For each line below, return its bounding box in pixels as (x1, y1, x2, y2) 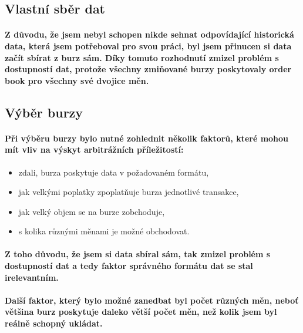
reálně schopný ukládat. (5, 317, 103, 329)
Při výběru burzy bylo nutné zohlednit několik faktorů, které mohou (5, 132, 289, 144)
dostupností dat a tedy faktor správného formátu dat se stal (5, 260, 253, 272)
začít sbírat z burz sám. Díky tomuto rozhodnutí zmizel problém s (5, 51, 279, 63)
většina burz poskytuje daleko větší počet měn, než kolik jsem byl (5, 305, 277, 318)
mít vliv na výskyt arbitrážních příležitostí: (5, 143, 184, 156)
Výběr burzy (5, 103, 83, 121)
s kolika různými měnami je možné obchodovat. (18, 225, 190, 237)
